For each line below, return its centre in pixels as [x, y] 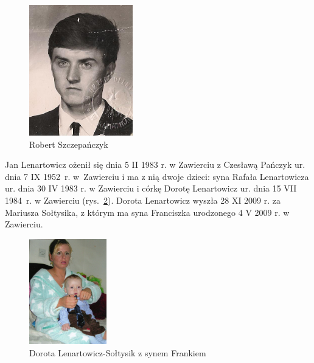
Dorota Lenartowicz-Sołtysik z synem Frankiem [118, 352]
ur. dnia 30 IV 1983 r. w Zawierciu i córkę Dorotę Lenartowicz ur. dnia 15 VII [151, 188]
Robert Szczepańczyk [69, 144]
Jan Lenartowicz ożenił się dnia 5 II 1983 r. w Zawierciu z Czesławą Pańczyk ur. [155, 164]
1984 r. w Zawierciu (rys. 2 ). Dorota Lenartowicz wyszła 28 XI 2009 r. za [143, 200]
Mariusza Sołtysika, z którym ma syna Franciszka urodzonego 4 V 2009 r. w [147, 212]
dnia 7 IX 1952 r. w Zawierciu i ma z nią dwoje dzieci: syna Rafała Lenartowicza [157, 176]
